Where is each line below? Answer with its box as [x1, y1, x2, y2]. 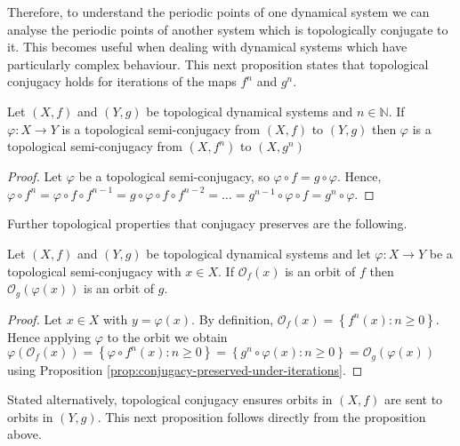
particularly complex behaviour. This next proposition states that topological [7, 54, 429, 73]
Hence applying [7, 327, 92, 346]
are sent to [384, 390, 443, 409]
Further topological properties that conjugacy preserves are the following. [7, 214, 408, 233]
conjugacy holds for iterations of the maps [7, 72, 237, 91]
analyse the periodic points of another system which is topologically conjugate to [7, 20, 448, 38]
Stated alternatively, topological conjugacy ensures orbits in [7, 390, 333, 409]
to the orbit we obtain [107, 327, 228, 346]
